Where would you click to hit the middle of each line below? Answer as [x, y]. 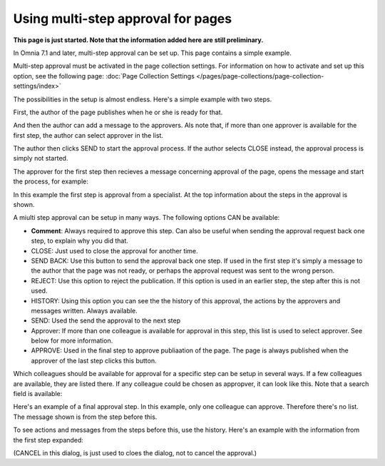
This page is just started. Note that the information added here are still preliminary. [138, 40]
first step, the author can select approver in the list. [88, 135]
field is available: [38, 394]
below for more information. [72, 341]
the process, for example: [51, 181]
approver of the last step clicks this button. [94, 360]
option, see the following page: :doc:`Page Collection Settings [104, 76]
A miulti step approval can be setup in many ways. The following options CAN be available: [147, 218]
